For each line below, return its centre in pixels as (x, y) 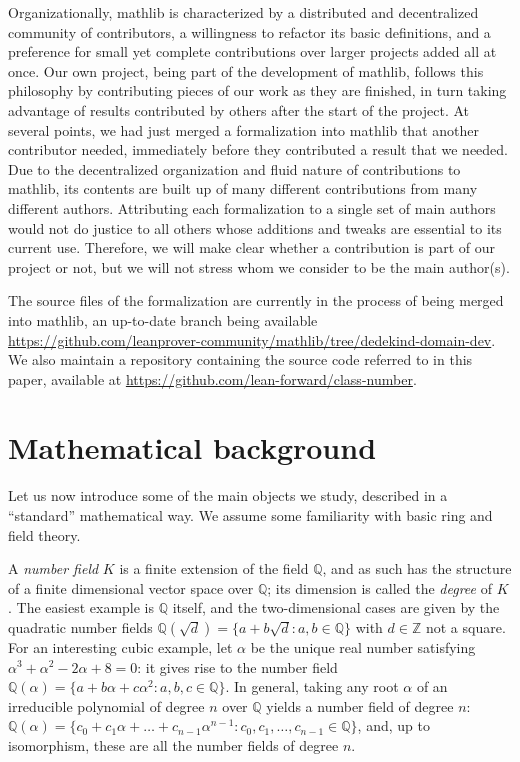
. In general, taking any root (312, 686)
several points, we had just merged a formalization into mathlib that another (243, 129)
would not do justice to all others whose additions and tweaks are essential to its (255, 227)
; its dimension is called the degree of (379, 587)
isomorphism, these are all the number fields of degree (173, 744)
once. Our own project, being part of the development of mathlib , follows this (246, 70)
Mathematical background (192, 447)
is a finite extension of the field (214, 568)
